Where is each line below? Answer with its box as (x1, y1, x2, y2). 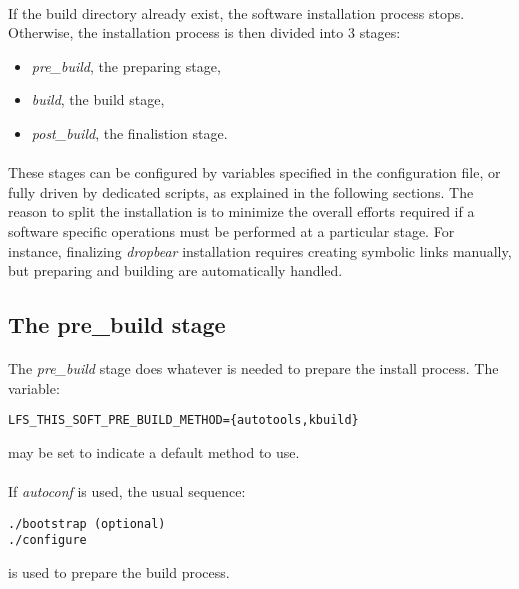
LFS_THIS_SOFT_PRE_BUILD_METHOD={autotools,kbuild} (8, 413, 359, 428)
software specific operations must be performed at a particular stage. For (8, 220, 455, 241)
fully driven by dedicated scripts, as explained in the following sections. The (8, 181, 474, 202)
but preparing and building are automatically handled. (8, 260, 343, 281)
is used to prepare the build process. (8, 562, 230, 583)
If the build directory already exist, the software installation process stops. (8, 2, 465, 23)
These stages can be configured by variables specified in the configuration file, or (8, 162, 501, 183)
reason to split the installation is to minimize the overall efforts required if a (8, 201, 475, 222)
